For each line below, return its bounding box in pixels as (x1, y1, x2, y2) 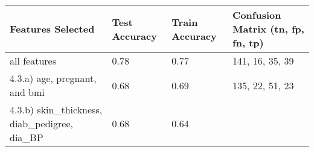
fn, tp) (232, 36, 264, 49)
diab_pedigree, (10, 116, 73, 130)
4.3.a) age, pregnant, (10, 71, 97, 85)
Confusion (232, 8, 281, 22)
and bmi (10, 85, 45, 99)
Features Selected (10, 22, 95, 36)
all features (10, 54, 57, 68)
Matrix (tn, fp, (232, 22, 304, 36)
